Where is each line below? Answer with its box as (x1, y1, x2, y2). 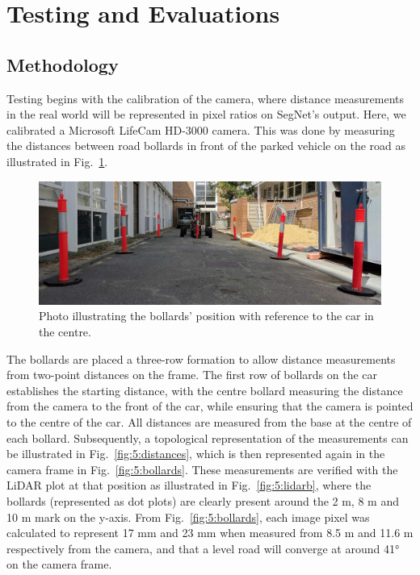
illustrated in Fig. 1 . (6, 152, 108, 169)
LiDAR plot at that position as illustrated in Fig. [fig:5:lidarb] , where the (6, 477, 372, 494)
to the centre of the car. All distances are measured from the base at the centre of (6, 414, 412, 431)
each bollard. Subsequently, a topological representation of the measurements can (6, 429, 409, 446)
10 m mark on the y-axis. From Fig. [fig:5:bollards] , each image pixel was (6, 508, 370, 525)
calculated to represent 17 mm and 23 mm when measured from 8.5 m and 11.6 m (6, 524, 414, 541)
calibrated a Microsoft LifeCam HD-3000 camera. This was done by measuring (6, 121, 395, 138)
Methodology (6, 52, 119, 77)
